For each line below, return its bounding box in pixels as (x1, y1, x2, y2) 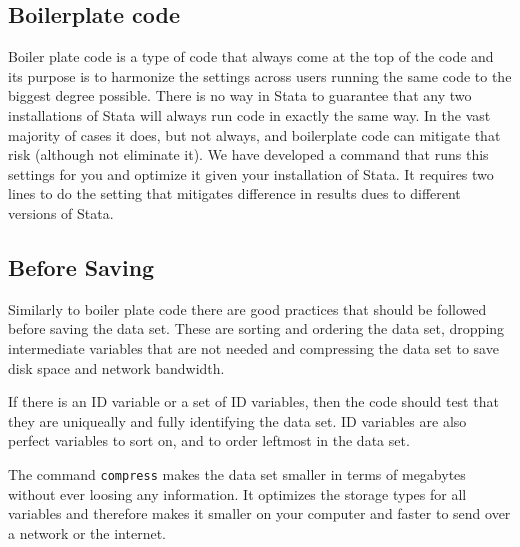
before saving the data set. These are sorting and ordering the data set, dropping (8, 318, 505, 339)
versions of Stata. (8, 202, 114, 223)
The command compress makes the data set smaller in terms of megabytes (8, 463, 466, 484)
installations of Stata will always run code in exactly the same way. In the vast (8, 104, 491, 125)
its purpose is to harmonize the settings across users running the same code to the (8, 65, 512, 86)
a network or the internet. (8, 522, 167, 543)
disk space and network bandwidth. (8, 357, 225, 378)
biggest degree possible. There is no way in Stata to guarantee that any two (8, 85, 472, 106)
